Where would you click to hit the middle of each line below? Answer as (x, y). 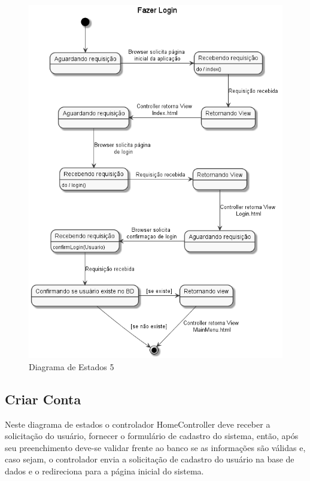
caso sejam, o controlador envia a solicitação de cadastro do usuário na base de (150, 459)
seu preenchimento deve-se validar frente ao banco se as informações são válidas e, (155, 447)
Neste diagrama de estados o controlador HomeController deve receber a (138, 424)
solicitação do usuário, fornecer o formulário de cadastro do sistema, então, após (152, 436)
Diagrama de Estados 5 (72, 366)
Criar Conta (43, 399)
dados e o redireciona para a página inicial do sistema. (104, 471)
